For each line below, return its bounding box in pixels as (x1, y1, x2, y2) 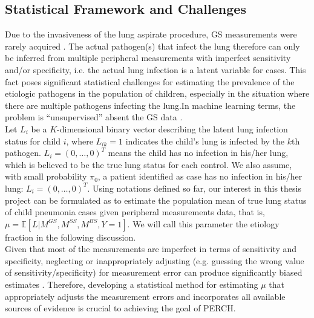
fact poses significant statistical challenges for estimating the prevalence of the (5, 75, 295, 88)
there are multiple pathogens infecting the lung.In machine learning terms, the (5, 99, 296, 111)
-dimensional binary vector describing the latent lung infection (57, 122, 288, 135)
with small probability (5, 170, 87, 183)
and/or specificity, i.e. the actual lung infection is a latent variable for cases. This (5, 63, 306, 76)
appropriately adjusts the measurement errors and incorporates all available (5, 290, 286, 302)
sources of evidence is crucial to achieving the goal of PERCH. (5, 302, 236, 314)
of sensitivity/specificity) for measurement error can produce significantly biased (5, 266, 303, 279)
